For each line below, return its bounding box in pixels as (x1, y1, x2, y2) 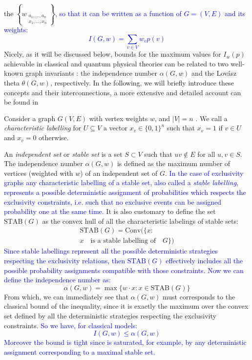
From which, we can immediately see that (4, 291, 128, 301)
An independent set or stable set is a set (4, 148, 123, 159)
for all (197, 148, 215, 159)
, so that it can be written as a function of (55, 8, 182, 18)
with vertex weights (89, 113, 148, 123)
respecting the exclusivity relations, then (4, 255, 126, 266)
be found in (4, 97, 39, 107)
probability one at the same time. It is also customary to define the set (4, 206, 216, 216)
